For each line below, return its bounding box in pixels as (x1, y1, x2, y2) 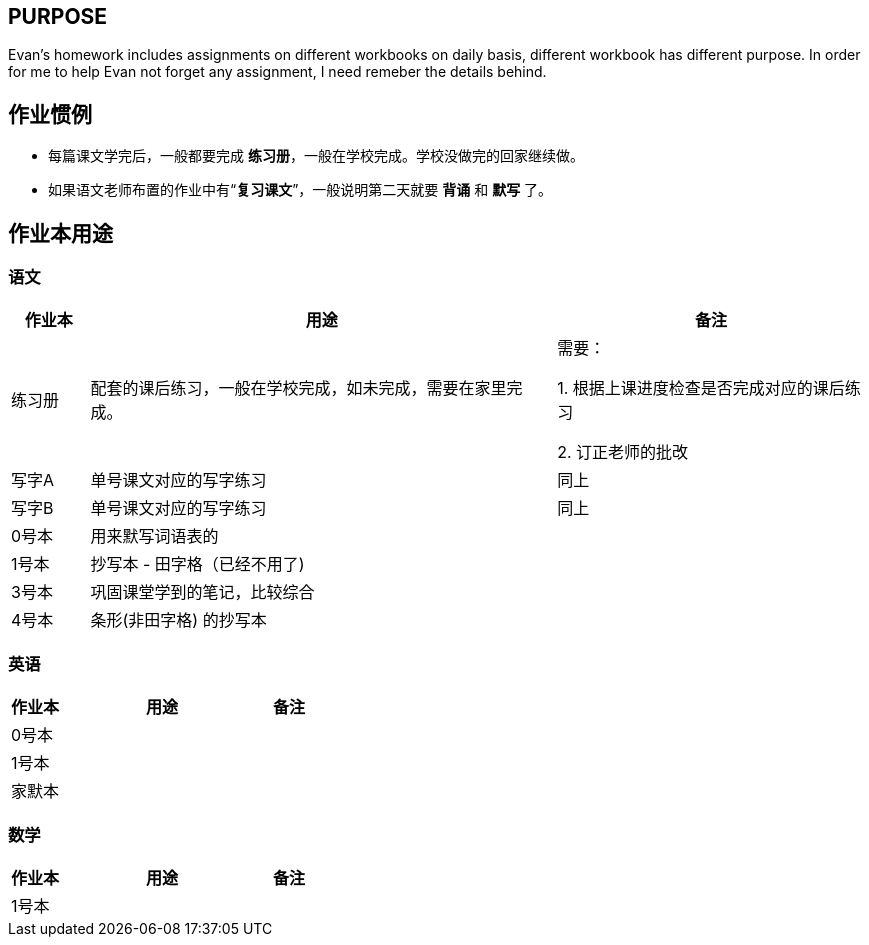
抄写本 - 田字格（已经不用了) (90, 554, 305, 575)
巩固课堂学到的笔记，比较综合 (90, 582, 315, 603)
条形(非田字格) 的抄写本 (90, 610, 267, 631)
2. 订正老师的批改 (557, 442, 689, 463)
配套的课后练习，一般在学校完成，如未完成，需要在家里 (90, 378, 507, 399)
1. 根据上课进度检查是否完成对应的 (557, 378, 813, 399)
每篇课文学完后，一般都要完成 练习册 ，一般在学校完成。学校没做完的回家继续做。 (48, 147, 584, 165)
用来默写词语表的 (90, 526, 219, 547)
